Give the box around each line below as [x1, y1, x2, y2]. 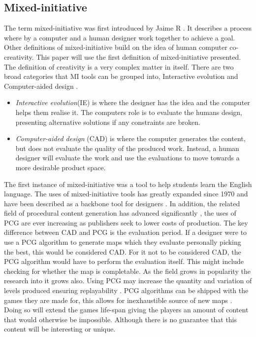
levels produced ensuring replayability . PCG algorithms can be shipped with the [4, 285, 249, 296]
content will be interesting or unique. [4, 324, 116, 334]
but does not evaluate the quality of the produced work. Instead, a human [15, 143, 239, 153]
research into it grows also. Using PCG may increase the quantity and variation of [4, 275, 252, 286]
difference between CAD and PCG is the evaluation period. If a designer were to [4, 227, 247, 237]
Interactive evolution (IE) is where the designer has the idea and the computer [15, 97, 250, 108]
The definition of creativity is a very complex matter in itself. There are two [4, 61, 234, 72]
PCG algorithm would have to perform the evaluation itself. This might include [4, 256, 244, 266]
